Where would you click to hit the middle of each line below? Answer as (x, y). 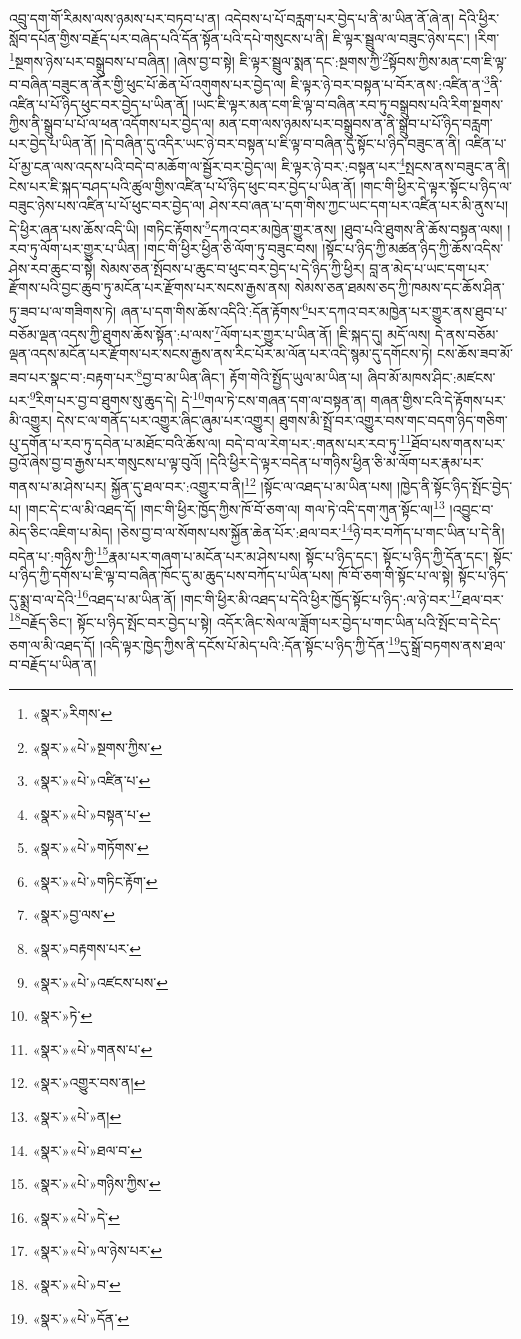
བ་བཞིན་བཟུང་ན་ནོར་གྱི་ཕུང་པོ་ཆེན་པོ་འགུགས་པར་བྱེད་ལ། (148, 84)
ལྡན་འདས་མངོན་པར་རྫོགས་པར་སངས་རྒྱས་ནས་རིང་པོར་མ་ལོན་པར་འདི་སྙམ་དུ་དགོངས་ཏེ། (221, 353)
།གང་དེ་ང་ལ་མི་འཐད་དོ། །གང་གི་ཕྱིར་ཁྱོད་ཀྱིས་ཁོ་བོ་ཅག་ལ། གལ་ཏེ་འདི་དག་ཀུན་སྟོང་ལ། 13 (235, 507)
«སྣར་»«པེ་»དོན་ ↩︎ (81, 1317)
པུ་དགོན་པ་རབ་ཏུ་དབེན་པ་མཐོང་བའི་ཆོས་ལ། (115, 442)
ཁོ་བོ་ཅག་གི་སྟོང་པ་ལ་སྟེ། (396, 574)
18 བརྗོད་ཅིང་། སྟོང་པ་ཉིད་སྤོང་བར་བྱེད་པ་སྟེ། (111, 620)
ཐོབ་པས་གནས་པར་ (458, 442)
